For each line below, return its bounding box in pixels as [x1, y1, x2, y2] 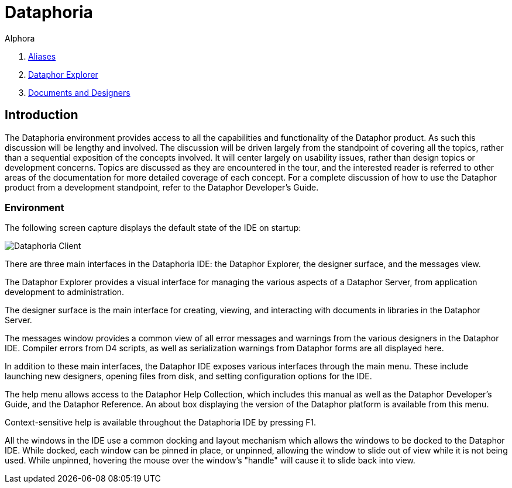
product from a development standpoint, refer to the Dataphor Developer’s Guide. [5, 182, 319, 192]
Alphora [5, 33, 35, 43]
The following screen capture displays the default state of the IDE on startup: [5, 223, 301, 233]
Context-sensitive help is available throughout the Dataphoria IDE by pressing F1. [5, 417, 317, 428]
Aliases [28, 51, 56, 61]
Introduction [5, 108, 78, 123]
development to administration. [5, 287, 125, 297]
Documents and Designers [28, 87, 130, 98]
